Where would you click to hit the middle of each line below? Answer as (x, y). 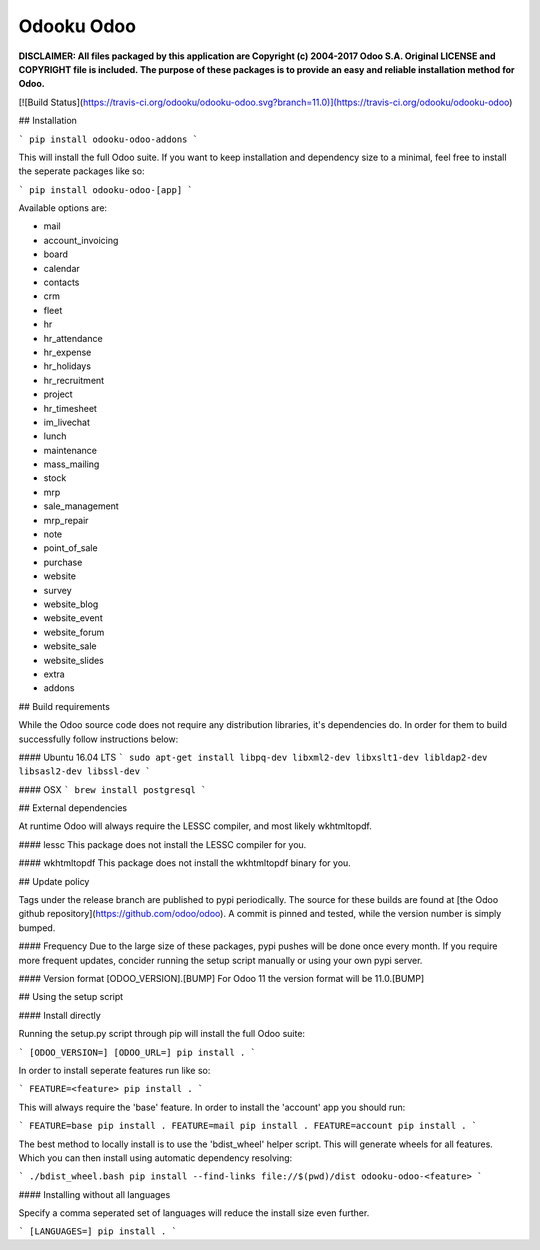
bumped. (37, 927)
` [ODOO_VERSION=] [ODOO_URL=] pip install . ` (137, 1052)
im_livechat (66, 422)
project (58, 394)
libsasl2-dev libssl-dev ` (84, 771)
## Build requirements (64, 706)
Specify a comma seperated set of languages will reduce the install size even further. (194, 1213)
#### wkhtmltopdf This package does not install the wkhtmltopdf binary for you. (185, 863)
